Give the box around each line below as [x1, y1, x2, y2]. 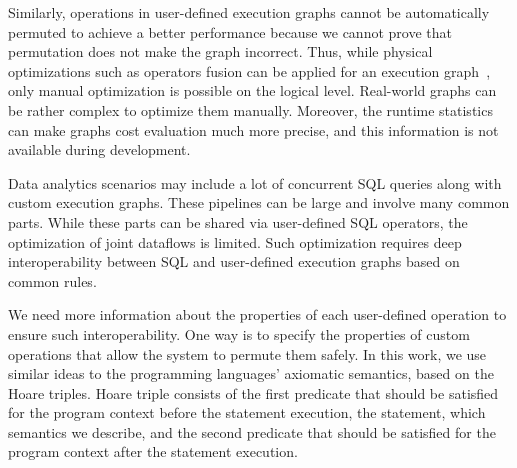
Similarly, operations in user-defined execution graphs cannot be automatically [8, 2, 490, 22]
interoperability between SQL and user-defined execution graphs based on [8, 251, 460, 272]
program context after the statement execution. [8, 441, 298, 462]
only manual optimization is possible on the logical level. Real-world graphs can [8, 80, 497, 101]
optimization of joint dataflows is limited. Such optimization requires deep [8, 231, 462, 252]
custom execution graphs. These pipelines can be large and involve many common [8, 192, 510, 213]
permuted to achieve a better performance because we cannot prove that [8, 21, 452, 42]
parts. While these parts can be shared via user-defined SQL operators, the [8, 211, 468, 232]
